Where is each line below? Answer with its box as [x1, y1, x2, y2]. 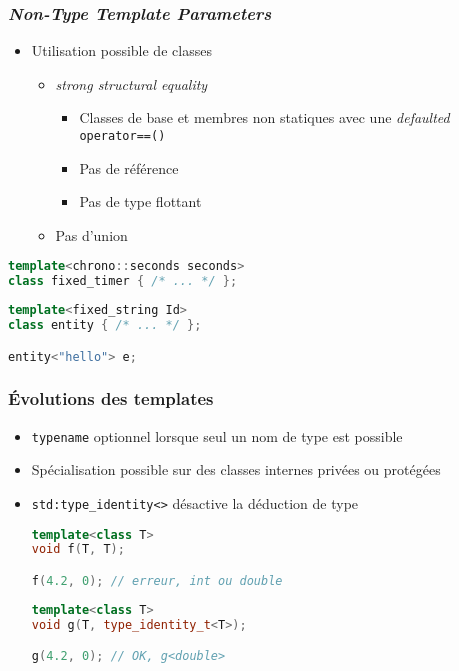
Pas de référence [79, 157, 179, 178]
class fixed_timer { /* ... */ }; [8, 274, 238, 289]
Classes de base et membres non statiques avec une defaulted [79, 107, 450, 128]
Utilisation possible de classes [31, 40, 212, 61]
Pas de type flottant [79, 191, 202, 212]
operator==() [79, 129, 166, 143]
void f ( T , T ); [31, 542, 125, 557]
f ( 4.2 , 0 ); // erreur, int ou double [31, 574, 283, 588]
